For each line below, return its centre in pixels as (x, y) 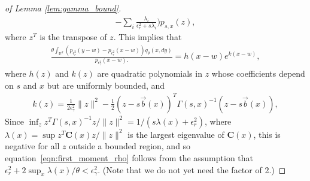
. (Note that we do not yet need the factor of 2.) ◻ (192, 169)
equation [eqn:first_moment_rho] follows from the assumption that (129, 158)
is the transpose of (73, 37)
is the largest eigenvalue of (176, 134)
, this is (267, 134)
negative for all (32, 146)
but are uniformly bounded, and (106, 85)
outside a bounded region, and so (130, 146)
